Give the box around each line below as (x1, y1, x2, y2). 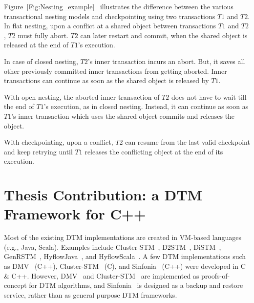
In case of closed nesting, (4, 56, 78, 66)
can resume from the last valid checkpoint (125, 137, 250, 147)
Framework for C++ (4, 204, 146, 224)
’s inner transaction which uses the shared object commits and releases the (11, 110, 235, 121)
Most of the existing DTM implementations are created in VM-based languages (4, 232, 241, 242)
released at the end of (4, 40, 68, 50)
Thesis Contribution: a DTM (4, 185, 203, 205)
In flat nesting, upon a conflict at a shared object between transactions (4, 21, 216, 31)
